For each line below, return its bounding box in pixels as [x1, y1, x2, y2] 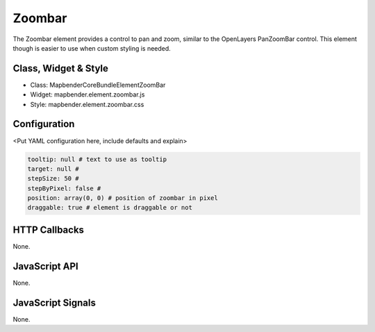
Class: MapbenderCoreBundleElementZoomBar [30, 81, 166, 89]
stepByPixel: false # [27, 184, 101, 192]
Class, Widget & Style [12, 63, 109, 74]
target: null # [27, 165, 79, 173]
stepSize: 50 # [27, 174, 79, 183]
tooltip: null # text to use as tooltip [27, 155, 167, 163]
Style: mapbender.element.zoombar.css [30, 100, 144, 108]
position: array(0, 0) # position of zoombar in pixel [27, 194, 218, 202]
